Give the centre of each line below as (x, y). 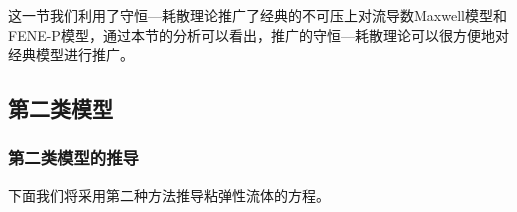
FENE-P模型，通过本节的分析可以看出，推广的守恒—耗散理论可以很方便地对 (258, 34)
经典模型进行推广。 (71, 54)
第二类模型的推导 (73, 157)
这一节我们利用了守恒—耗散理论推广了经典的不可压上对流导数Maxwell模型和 (257, 15)
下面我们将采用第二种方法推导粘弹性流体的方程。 (169, 194)
